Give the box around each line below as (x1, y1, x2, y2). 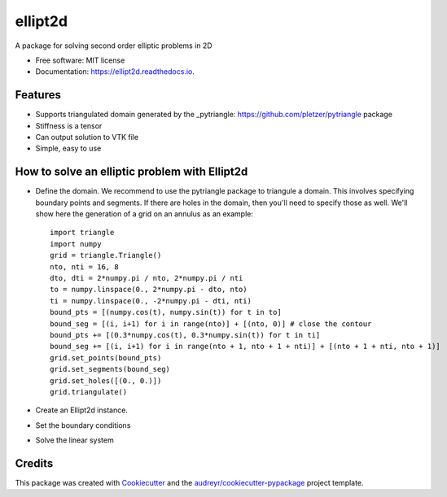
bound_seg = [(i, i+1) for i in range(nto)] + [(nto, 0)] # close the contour (50, 319, 372, 329)
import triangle (50, 228, 115, 238)
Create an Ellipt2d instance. (35, 405, 128, 415)
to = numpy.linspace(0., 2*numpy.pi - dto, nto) (50, 285, 248, 294)
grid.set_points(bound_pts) (50, 353, 162, 362)
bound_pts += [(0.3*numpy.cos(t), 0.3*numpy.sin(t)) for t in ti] (50, 330, 321, 339)
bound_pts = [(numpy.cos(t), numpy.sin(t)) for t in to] (50, 307, 283, 317)
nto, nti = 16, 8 (50, 262, 119, 272)
